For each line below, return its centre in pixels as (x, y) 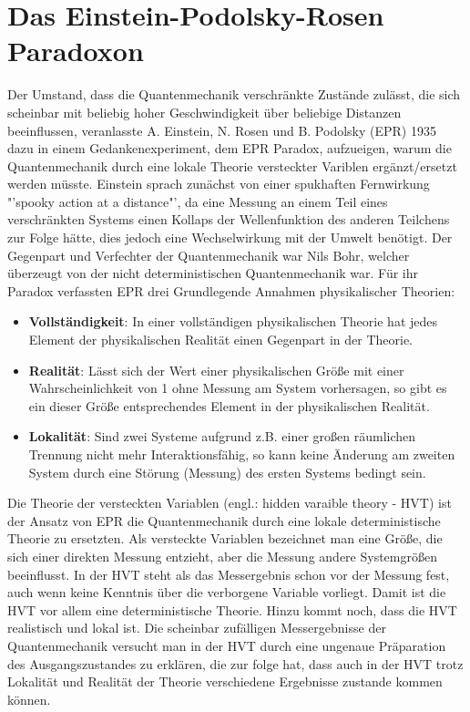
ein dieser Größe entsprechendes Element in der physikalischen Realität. (229, 405)
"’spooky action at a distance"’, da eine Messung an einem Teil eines (198, 201)
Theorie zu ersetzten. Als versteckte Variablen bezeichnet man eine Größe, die (225, 538)
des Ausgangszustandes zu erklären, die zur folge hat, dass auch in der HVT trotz (235, 663)
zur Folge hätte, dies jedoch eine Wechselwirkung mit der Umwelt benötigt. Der (230, 237)
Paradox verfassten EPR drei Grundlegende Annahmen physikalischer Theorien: (231, 290)
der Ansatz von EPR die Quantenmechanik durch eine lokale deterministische (224, 520)
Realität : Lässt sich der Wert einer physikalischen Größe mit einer (216, 370)
